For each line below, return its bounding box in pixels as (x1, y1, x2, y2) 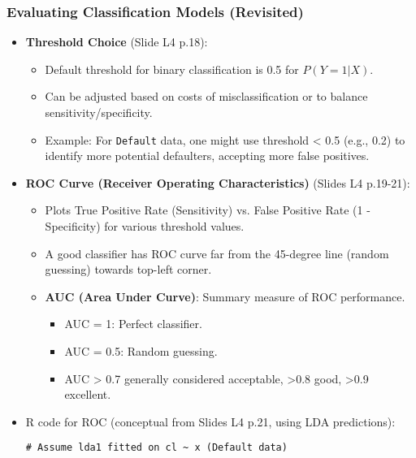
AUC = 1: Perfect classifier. (64, 315, 202, 332)
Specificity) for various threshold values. (45, 218, 245, 235)
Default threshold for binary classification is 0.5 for (45, 60, 299, 77)
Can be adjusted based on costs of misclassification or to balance (45, 88, 368, 105)
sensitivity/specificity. (45, 104, 153, 120)
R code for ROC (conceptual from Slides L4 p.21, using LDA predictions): (25, 413, 396, 430)
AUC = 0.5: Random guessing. (64, 343, 218, 359)
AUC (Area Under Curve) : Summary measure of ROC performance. (45, 287, 405, 305)
